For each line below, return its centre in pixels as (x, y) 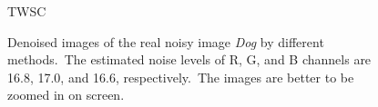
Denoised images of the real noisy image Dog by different (166, 41)
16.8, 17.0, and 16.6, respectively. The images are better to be (181, 77)
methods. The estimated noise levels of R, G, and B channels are (189, 59)
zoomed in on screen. (66, 95)
